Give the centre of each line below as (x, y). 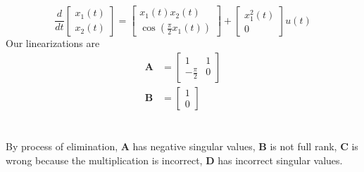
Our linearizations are (53, 43)
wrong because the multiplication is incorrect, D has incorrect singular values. (174, 160)
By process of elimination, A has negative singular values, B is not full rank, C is (182, 146)
